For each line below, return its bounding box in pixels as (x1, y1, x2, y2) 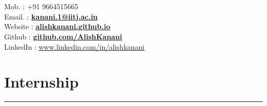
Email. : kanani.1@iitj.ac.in (4, 11, 98, 22)
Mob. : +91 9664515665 (4, 1, 79, 12)
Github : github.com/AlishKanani (4, 31, 122, 41)
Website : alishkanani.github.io (4, 21, 110, 32)
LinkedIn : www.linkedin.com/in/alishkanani (4, 41, 145, 52)
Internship (4, 71, 79, 92)
